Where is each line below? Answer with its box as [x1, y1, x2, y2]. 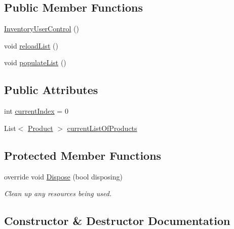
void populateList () [4, 57, 66, 68]
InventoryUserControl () [4, 23, 79, 34]
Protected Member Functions [4, 147, 162, 163]
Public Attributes [4, 82, 98, 98]
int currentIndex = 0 [4, 106, 68, 116]
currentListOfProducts [67, 122, 137, 133]
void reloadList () [4, 40, 58, 51]
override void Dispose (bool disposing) [4, 171, 123, 181]
